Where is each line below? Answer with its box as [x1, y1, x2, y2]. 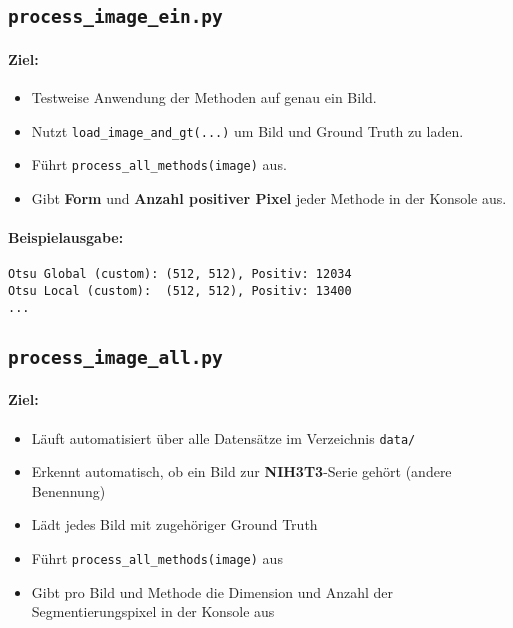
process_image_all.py [8, 346, 223, 368]
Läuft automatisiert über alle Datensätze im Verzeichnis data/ [31, 427, 416, 448]
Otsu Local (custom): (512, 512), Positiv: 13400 [8, 284, 352, 299]
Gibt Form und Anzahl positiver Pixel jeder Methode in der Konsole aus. [31, 188, 507, 209]
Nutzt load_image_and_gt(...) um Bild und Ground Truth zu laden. [31, 120, 464, 141]
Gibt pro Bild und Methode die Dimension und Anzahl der [31, 581, 393, 602]
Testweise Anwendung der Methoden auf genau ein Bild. [31, 87, 377, 108]
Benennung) [31, 480, 106, 501]
